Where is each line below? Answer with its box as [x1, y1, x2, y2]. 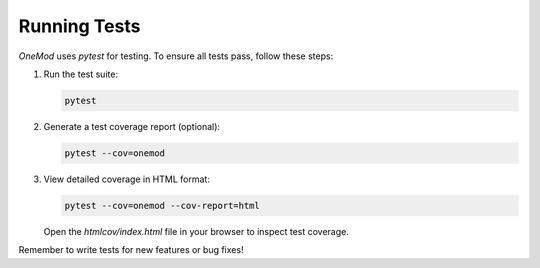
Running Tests [18, 15, 141, 37]
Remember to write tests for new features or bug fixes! [18, 244, 244, 256]
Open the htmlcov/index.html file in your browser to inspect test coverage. [43, 225, 350, 237]
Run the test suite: [43, 68, 119, 80]
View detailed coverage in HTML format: [43, 173, 210, 185]
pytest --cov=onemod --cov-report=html [64, 200, 260, 211]
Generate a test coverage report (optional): [43, 120, 220, 132]
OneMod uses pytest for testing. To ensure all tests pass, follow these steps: [18, 50, 334, 62]
